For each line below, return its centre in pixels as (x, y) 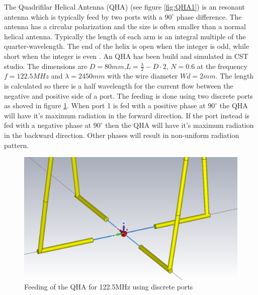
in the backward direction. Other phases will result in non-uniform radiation (122, 135)
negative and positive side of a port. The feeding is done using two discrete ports (128, 95)
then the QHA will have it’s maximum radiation (180, 125)
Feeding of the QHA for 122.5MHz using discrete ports (109, 287)
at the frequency (222, 66)
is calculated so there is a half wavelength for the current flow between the (119, 85)
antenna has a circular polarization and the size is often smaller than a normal (125, 26)
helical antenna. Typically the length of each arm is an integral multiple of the (125, 36)
